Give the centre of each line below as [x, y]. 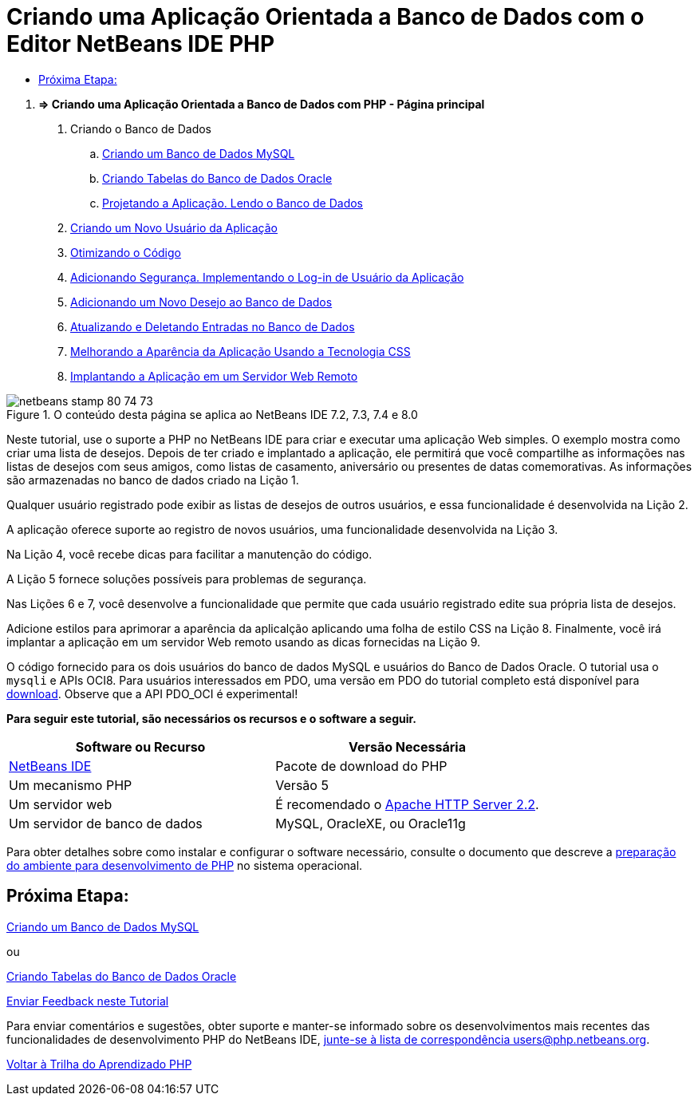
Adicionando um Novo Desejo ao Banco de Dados [201, 302]
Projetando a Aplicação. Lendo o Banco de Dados [233, 203]
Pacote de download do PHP [361, 766]
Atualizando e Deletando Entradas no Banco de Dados [213, 326]
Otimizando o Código [126, 252]
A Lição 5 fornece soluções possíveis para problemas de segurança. [187, 579]
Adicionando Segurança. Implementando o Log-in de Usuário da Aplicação [267, 277]
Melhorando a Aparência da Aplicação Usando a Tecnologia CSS [241, 351]
